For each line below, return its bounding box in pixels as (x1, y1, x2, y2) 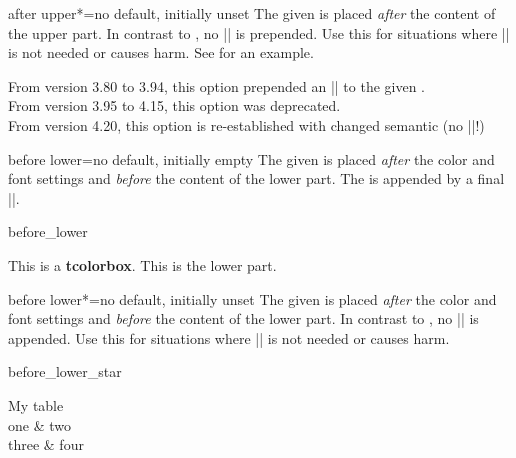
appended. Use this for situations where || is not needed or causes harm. (8, 327, 450, 348)
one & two (8, 414, 71, 435)
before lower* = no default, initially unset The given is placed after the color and (8, 288, 497, 309)
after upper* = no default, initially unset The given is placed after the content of (8, 3, 496, 23)
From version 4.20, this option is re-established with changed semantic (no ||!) (8, 114, 485, 135)
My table (8, 394, 64, 415)
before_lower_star (8, 361, 122, 382)
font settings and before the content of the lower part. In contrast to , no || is (8, 308, 479, 329)
